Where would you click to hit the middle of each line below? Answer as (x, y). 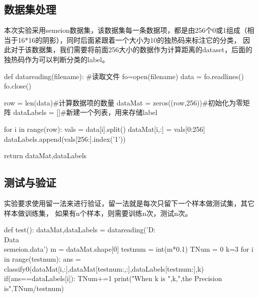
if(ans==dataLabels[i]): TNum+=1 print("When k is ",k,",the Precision (113, 278)
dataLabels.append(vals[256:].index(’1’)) (65, 139)
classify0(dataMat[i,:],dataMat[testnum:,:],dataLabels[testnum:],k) (104, 268)
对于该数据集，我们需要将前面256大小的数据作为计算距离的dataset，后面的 (131, 49)
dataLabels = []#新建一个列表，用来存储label (85, 112)
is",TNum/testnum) (34, 288)
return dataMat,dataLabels (45, 155)
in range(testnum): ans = (43, 258)
